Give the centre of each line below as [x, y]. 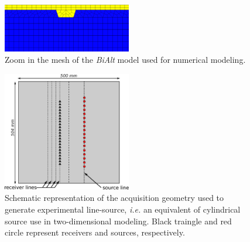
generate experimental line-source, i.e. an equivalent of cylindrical [123, 209]
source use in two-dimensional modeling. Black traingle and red [118, 221]
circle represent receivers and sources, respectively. [95, 232]
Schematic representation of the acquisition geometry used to [114, 198]
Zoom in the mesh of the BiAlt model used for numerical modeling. [125, 60]
